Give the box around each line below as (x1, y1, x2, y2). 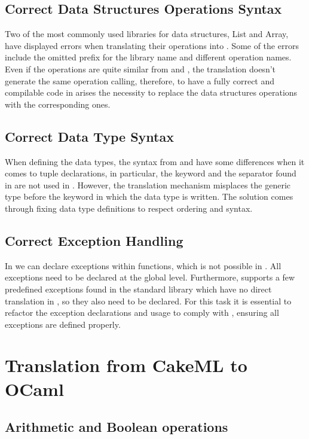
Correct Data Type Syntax (5, 127, 174, 145)
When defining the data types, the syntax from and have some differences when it (5, 155, 305, 167)
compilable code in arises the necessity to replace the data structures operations (5, 86, 298, 99)
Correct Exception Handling (5, 231, 183, 249)
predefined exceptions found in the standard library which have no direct (5, 282, 272, 295)
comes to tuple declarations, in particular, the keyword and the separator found (5, 167, 296, 179)
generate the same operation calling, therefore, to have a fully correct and (5, 74, 275, 87)
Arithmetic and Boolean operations (5, 417, 228, 436)
